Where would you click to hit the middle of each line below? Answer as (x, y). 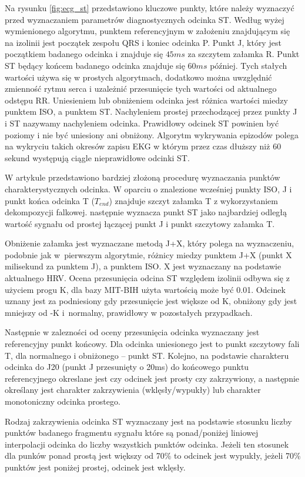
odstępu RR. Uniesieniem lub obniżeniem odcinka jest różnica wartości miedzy (146, 100)
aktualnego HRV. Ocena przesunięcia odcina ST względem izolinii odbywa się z (147, 278)
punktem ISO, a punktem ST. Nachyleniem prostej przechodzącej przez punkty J (151, 111)
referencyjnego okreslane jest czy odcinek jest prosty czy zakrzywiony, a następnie (152, 378)
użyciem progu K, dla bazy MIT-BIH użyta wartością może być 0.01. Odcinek (145, 289)
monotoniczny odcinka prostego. (63, 401)
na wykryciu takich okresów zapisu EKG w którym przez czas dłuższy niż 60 (143, 146)
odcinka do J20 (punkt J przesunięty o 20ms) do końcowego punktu (127, 367)
